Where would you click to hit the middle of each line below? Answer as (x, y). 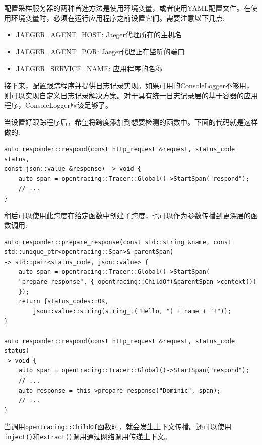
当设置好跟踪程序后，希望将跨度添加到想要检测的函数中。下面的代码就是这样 (131, 122)
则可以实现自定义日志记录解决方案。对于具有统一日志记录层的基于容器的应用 (131, 95)
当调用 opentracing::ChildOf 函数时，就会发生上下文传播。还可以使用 (118, 427)
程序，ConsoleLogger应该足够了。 (58, 105)
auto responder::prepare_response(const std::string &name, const (118, 242)
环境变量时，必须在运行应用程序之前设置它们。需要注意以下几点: (118, 17)
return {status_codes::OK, (63, 302)
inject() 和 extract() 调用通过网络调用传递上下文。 (88, 437)
